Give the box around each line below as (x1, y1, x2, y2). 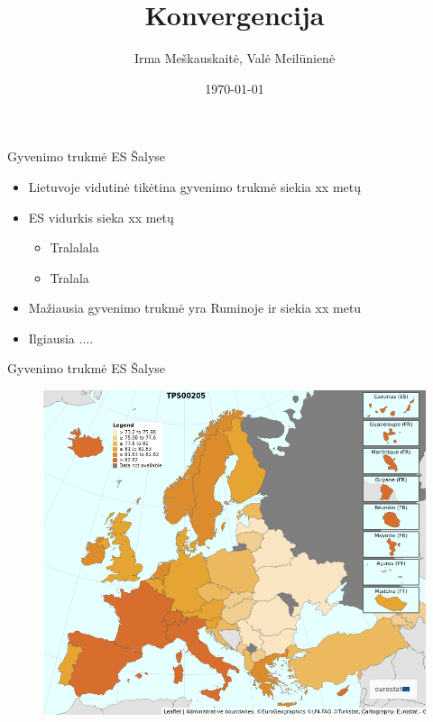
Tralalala (50, 238, 99, 257)
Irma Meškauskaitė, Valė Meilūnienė (134, 49, 336, 68)
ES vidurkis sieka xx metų (28, 207, 174, 226)
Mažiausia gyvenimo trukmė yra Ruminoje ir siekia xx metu (28, 298, 362, 317)
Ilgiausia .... (28, 328, 94, 347)
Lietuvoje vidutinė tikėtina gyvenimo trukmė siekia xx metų (28, 177, 362, 196)
